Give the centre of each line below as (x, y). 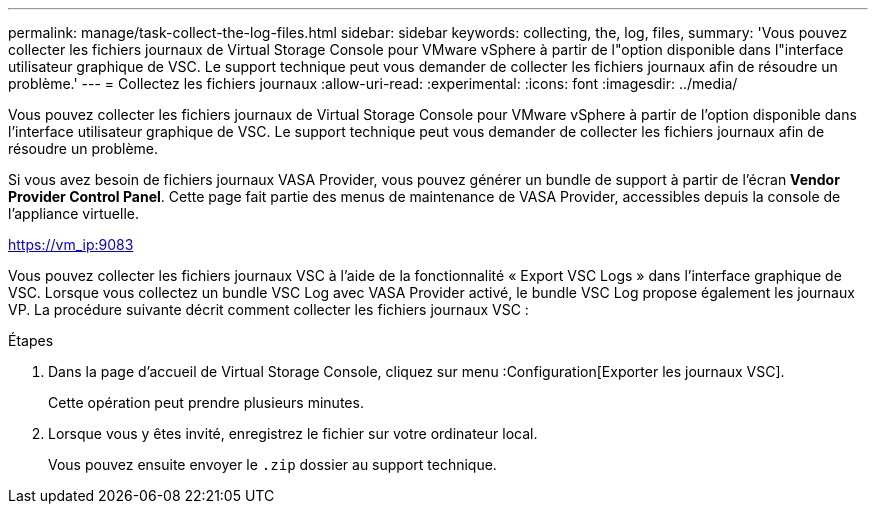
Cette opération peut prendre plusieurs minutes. (206, 402)
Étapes (31, 340)
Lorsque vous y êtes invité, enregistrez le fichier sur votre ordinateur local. (293, 433)
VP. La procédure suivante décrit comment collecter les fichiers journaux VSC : (268, 309)
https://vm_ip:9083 (71, 244)
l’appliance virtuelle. (74, 213)
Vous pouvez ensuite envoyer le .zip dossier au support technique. (272, 464)
